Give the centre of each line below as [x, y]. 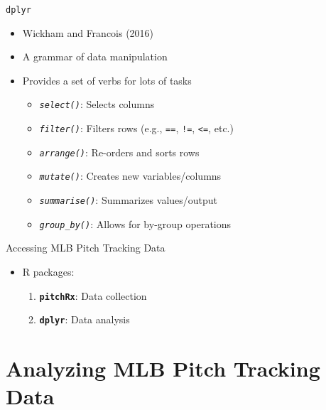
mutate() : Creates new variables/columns [130, 176]
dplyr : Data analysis [85, 319]
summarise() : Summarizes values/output [129, 200]
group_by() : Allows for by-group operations [135, 223]
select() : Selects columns [97, 104]
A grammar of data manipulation [95, 56]
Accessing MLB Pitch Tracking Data [86, 248]
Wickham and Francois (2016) [88, 32]
